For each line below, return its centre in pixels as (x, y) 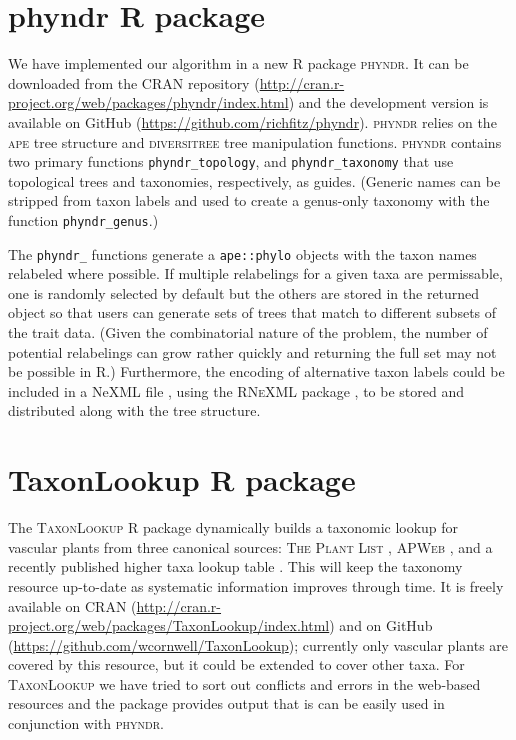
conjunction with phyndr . (86, 723)
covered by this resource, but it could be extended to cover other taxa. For (236, 664)
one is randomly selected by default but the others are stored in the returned (244, 292)
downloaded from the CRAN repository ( (134, 82)
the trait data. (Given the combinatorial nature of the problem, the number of (248, 332)
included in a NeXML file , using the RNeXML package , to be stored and (236, 390)
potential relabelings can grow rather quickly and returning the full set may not (252, 351)
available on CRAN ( (72, 605)
